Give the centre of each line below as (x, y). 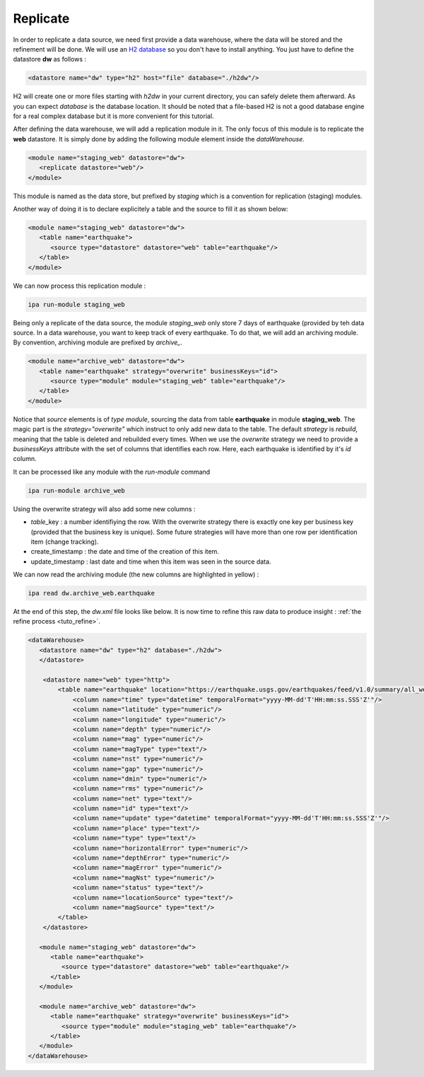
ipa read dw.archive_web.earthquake (92, 593)
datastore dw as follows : (50, 59)
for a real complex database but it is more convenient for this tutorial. (114, 116)
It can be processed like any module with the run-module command (112, 472)
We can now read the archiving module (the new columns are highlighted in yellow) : (136, 575)
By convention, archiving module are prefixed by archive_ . (98, 342)
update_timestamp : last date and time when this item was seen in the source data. (151, 561)
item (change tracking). (65, 542)
